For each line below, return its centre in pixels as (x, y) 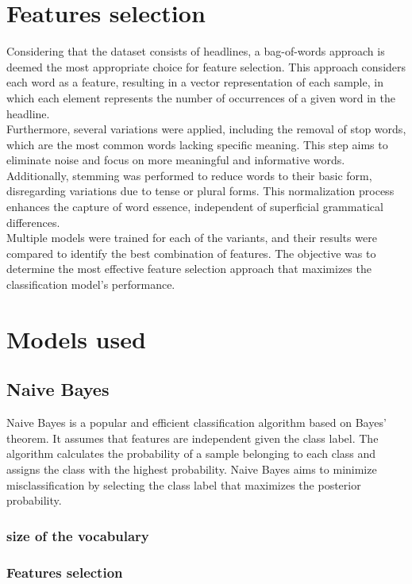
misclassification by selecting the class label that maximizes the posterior (184, 484)
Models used (76, 338)
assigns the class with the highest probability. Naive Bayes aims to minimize (192, 469)
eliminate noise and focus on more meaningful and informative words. (176, 160)
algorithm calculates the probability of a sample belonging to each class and (191, 453)
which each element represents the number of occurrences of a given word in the (201, 97)
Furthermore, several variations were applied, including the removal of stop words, (206, 129)
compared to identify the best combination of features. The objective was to (191, 253)
